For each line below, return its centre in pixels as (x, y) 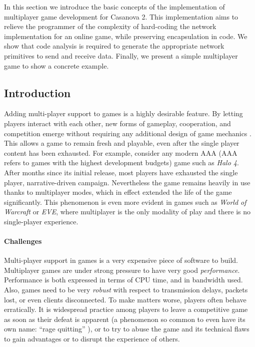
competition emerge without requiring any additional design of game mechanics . (128, 133)
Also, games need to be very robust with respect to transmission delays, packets (126, 290)
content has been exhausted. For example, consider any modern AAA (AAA (121, 152)
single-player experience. (41, 221)
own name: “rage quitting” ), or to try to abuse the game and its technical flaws (127, 329)
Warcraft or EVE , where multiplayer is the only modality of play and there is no (127, 212)
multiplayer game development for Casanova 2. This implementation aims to (121, 16)
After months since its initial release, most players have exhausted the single (121, 172)
